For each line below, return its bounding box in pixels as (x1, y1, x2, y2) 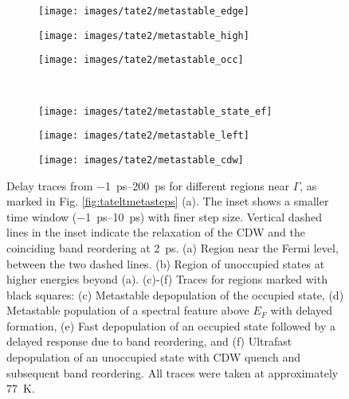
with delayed (270, 302, 332, 319)
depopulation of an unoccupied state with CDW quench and (6, 349, 300, 366)
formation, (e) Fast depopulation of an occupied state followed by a (6, 317, 336, 334)
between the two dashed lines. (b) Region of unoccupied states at (6, 255, 325, 272)
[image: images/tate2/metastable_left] (38, 130, 249, 142)
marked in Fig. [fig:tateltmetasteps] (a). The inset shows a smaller (6, 193, 329, 209)
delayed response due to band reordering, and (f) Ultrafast (6, 333, 292, 350)
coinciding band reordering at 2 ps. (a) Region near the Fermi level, (6, 239, 339, 256)
